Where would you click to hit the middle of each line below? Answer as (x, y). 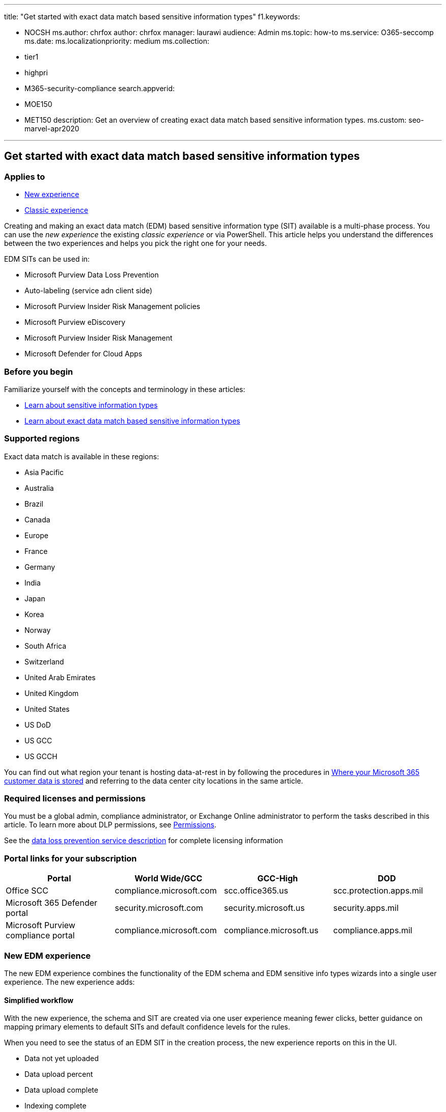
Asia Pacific (44, 472)
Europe (36, 535)
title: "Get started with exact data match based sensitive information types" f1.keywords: (152, 17)
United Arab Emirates (60, 677)
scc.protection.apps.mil (378, 891)
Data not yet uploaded (62, 1059)
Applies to (25, 176)
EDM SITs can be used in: (47, 259)
